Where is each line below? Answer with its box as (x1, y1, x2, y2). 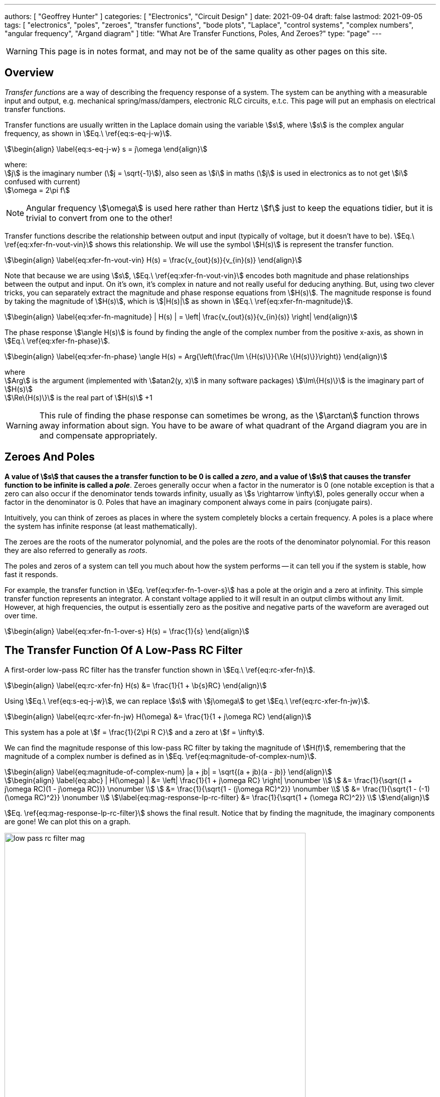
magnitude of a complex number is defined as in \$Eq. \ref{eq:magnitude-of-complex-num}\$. (5, 751, 317, 760)
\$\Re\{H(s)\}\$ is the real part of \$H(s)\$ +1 (5, 393, 153, 402)
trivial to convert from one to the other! (26, 212, 173, 223)
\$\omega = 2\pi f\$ (5, 185, 70, 194)
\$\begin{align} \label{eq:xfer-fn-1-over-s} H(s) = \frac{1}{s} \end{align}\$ (5, 626, 249, 635)
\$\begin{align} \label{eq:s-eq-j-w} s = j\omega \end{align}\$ (5, 144, 208, 153)
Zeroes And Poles (5, 451, 95, 464)
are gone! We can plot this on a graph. (5, 817, 131, 826)
